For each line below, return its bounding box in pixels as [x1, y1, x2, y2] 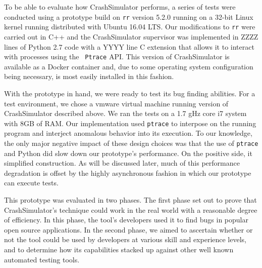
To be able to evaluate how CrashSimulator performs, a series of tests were [4, 2, 236, 12]
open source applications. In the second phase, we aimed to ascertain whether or [4, 224, 253, 235]
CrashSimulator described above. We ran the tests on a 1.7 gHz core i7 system [4, 108, 247, 119]
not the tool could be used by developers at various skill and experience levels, [4, 234, 246, 245]
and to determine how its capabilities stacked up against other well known [4, 244, 234, 254]
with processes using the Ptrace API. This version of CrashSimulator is [4, 51, 230, 62]
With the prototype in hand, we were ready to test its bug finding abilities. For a [4, 88, 255, 98]
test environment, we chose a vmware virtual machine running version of [4, 98, 229, 108]
